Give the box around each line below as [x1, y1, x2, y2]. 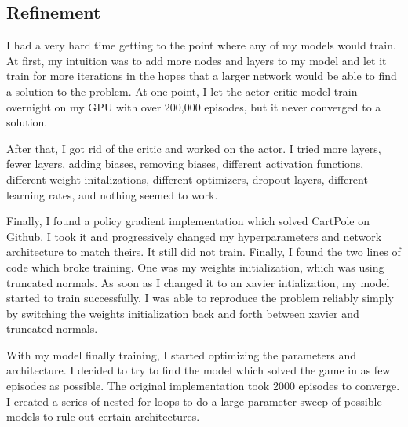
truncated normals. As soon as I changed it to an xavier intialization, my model [6, 274, 390, 290]
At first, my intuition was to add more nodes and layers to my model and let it [6, 52, 387, 68]
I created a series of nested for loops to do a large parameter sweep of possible [6, 392, 382, 409]
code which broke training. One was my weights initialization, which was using [6, 258, 384, 275]
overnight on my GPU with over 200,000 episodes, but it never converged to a [6, 98, 381, 115]
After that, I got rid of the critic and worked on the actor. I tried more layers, [6, 140, 381, 156]
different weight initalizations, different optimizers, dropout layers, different [6, 170, 368, 187]
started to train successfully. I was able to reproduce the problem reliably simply [6, 290, 394, 306]
